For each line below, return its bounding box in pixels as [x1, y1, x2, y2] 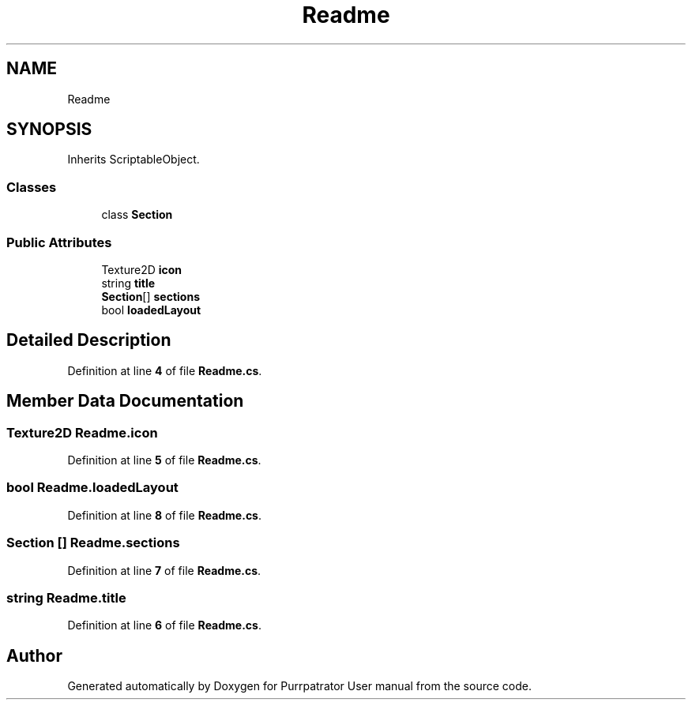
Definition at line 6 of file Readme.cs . [67, 618, 261, 633]
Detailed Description [6, 330, 171, 351]
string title [101, 276, 156, 290]
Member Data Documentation [6, 391, 244, 411]
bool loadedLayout [101, 302, 201, 317]
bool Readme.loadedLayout [6, 479, 179, 496]
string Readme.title [6, 589, 126, 606]
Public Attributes [6, 234, 112, 250]
